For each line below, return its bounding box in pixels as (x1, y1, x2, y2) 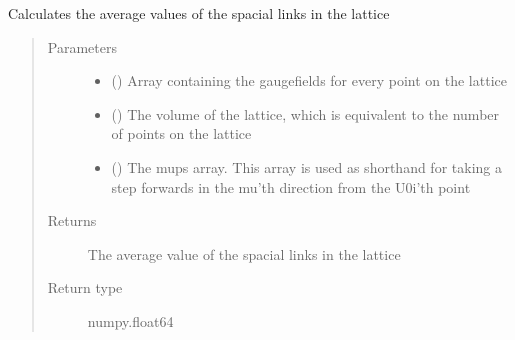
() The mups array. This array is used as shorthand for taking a (111, 156, 502, 177)
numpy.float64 (87, 310, 174, 331)
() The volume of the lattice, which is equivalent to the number (111, 103, 500, 124)
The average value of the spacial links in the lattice (87, 243, 401, 264)
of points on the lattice (111, 123, 252, 144)
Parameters (47, 36, 117, 57)
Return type (47, 277, 123, 298)
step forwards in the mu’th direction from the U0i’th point (111, 176, 471, 197)
